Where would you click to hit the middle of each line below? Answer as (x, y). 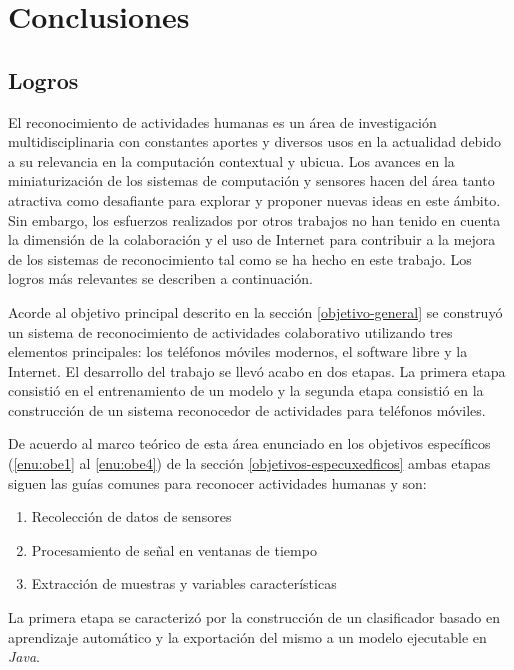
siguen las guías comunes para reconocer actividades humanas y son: (217, 482)
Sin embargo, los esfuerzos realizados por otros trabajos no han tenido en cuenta (254, 219)
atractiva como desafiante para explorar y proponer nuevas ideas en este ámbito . (254, 199)
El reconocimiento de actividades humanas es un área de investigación (222, 121)
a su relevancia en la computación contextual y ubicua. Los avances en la (231, 160)
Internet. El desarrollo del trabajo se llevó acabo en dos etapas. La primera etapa (257, 370)
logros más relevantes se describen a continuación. (160, 278)
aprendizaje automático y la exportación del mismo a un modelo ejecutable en (247, 636)
